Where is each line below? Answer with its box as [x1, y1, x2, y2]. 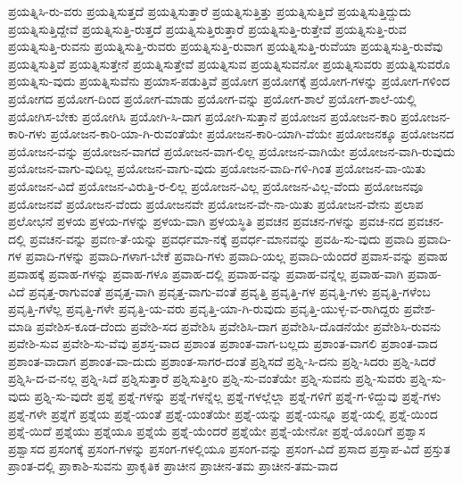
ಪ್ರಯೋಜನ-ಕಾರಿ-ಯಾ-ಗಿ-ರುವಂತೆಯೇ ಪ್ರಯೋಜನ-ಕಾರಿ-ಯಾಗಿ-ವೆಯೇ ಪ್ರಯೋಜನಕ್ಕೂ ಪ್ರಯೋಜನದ [50, 124, 454, 143]
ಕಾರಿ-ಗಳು [8, 124, 46, 143]
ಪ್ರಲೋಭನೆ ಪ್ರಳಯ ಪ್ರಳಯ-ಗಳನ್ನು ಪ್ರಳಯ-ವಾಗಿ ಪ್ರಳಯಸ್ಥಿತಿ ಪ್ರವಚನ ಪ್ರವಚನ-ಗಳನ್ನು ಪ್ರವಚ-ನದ [8, 212, 404, 230]
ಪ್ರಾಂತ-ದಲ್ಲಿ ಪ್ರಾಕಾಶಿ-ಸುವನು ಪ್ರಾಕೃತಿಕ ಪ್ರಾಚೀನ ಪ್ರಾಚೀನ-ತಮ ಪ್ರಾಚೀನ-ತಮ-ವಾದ [8, 456, 338, 475]
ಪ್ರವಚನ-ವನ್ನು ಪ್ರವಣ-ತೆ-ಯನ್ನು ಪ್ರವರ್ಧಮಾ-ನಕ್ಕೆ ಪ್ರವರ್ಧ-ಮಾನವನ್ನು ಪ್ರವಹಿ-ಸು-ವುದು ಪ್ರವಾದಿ [29, 229, 414, 247]
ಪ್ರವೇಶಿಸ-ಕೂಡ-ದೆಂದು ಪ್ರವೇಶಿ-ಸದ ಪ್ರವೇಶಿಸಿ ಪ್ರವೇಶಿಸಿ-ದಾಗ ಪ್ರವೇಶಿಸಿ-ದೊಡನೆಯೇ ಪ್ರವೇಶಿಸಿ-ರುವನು [36, 316, 441, 335]
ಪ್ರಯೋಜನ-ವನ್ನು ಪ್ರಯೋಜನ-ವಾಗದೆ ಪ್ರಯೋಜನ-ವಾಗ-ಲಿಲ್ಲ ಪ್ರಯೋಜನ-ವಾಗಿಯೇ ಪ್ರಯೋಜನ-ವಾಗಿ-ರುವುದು [8, 141, 456, 160]
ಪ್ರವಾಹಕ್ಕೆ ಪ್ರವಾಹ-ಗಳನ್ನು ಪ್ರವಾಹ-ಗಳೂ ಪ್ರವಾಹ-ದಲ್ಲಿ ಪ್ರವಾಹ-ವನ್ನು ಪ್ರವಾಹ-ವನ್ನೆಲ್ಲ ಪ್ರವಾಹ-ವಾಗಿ [8, 263, 404, 282]
